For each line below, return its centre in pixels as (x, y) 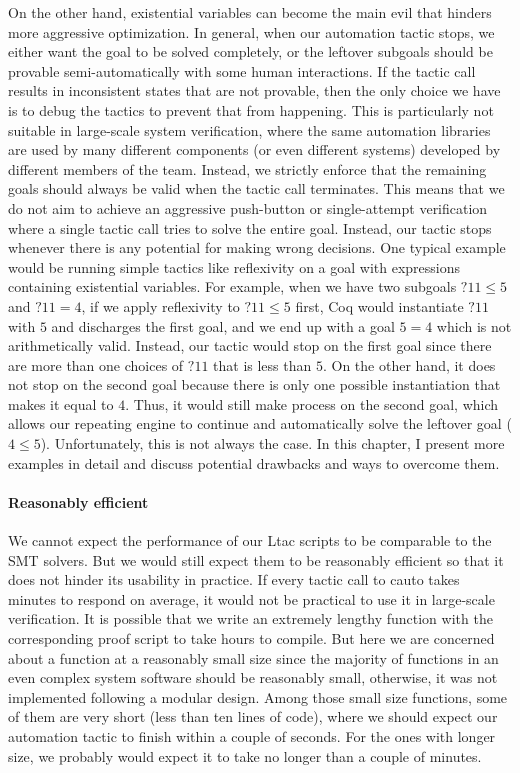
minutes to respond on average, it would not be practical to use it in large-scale (251, 598)
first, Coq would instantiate (379, 305)
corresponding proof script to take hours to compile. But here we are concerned (251, 638)
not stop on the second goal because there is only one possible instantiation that (254, 384)
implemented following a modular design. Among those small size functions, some (258, 696)
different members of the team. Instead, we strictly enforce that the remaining (247, 168)
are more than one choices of (96, 364)
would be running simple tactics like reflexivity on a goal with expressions (234, 266)
